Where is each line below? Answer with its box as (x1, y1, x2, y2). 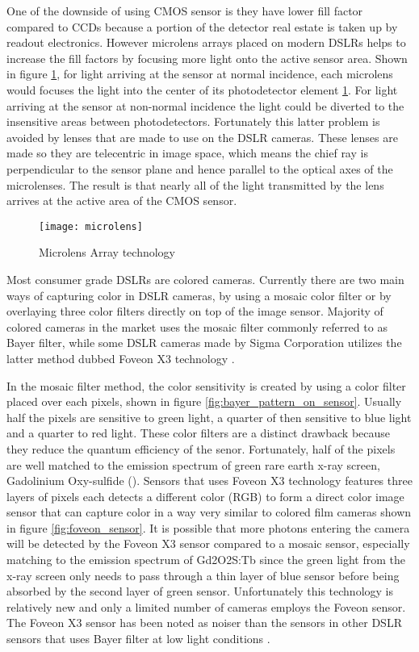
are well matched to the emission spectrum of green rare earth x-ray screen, (6, 456, 380, 473)
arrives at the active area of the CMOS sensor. (6, 192, 237, 209)
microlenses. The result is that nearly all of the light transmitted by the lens (6, 176, 384, 193)
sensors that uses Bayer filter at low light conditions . (6, 630, 270, 647)
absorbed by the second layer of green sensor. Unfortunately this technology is (6, 583, 393, 600)
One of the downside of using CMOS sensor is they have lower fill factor (6, 2, 363, 19)
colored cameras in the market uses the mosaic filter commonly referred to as (6, 318, 388, 335)
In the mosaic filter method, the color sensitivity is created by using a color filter (6, 377, 406, 394)
